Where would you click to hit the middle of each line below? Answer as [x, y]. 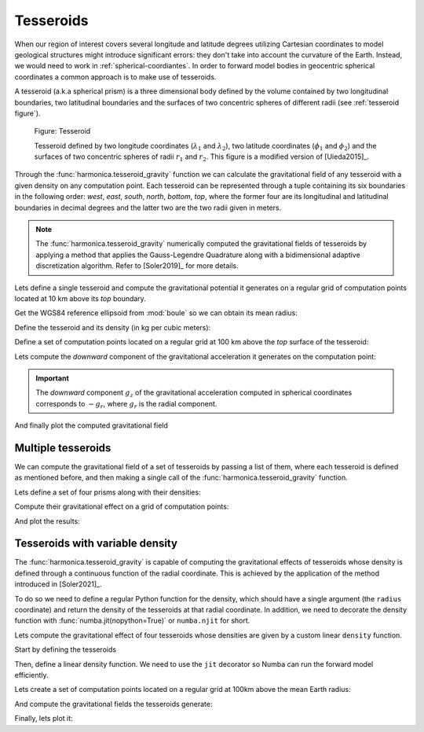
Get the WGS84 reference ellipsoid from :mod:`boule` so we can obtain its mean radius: [156, 313]
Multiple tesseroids [63, 448]
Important [53, 378]
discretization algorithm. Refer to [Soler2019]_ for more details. [137, 266]
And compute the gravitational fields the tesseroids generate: [113, 704]
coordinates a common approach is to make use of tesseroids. [115, 77]
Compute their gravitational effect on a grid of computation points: [122, 506]
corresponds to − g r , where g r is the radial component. [126, 405]
